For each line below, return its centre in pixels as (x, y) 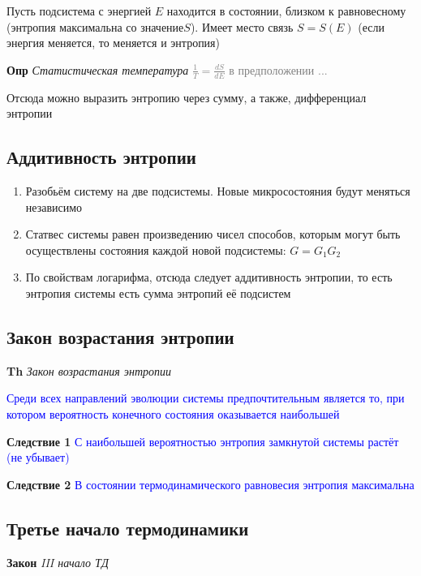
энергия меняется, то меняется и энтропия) (113, 43)
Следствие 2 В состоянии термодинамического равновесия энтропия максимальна (210, 484)
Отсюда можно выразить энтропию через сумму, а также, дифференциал (187, 97)
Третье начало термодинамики (128, 528)
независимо (54, 206)
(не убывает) (38, 457)
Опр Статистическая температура (98, 69)
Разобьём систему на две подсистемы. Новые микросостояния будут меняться (218, 191)
